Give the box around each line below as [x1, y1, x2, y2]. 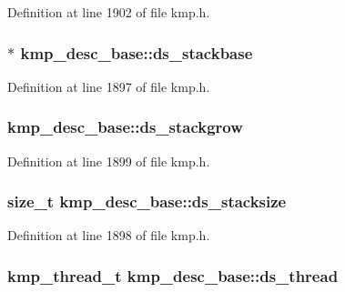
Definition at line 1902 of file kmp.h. [7, 3, 210, 21]
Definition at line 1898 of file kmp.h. [7, 226, 210, 245]
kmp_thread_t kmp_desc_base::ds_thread [7, 264, 339, 287]
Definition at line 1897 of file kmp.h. [7, 76, 210, 96]
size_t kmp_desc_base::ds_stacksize [7, 190, 287, 213]
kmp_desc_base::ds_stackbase [20, 41, 253, 64]
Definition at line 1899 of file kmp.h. [7, 151, 210, 170]
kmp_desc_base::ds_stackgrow [7, 116, 243, 138]
